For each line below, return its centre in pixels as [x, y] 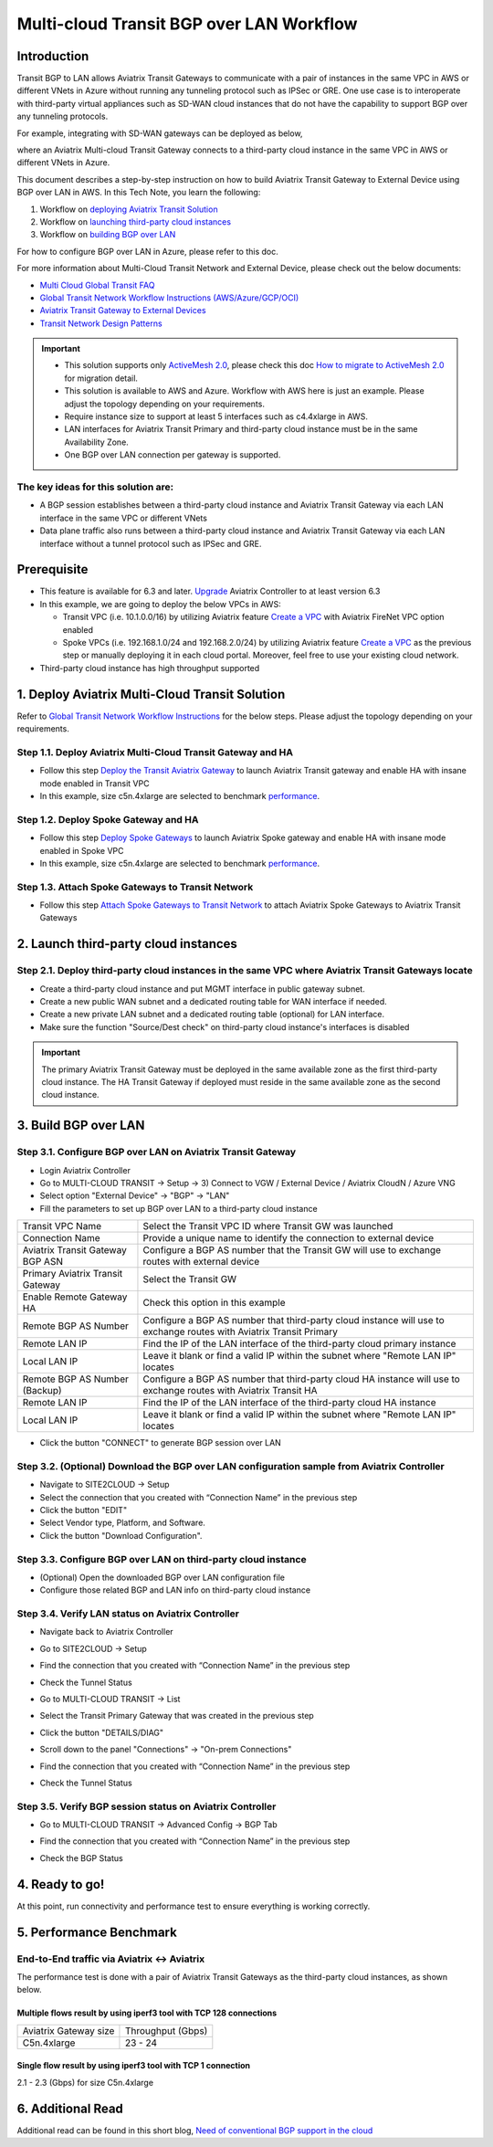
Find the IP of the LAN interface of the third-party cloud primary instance [299, 1344]
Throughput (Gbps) [166, 2030]
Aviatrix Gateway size [68, 2030]
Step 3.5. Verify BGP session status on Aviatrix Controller [147, 1806]
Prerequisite [52, 569]
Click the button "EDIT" [84, 1510]
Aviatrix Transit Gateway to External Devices [123, 310]
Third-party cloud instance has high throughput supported [150, 668]
